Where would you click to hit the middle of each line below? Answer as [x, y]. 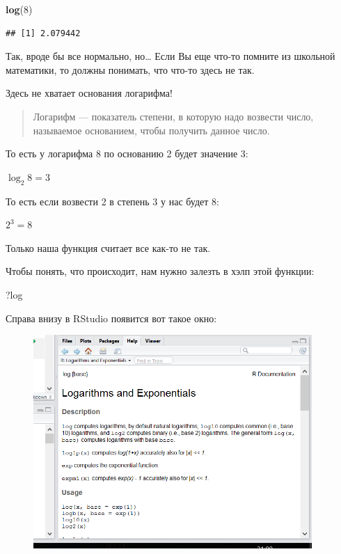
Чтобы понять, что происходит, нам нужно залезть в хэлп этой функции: [160, 271]
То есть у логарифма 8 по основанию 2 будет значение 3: [127, 153]
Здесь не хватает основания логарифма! [89, 93]
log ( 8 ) [19, 9]
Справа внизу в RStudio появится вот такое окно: [111, 318]
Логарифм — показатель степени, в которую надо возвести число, [173, 116]
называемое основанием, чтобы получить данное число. [151, 130]
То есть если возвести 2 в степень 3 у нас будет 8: [112, 201]
